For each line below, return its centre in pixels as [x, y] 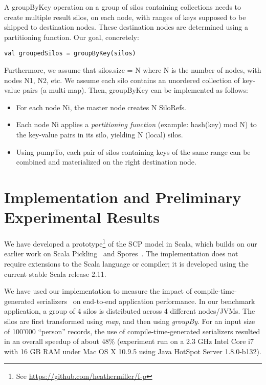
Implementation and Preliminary [123, 197]
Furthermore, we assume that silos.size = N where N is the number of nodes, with [133, 70]
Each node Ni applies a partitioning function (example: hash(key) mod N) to [136, 124]
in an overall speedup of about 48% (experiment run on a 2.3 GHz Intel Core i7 [129, 341]
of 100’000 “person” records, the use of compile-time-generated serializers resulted [132, 331]
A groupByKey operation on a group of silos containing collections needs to [123, 7]
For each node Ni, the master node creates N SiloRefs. [101, 107]
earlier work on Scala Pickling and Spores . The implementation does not [121, 254]
